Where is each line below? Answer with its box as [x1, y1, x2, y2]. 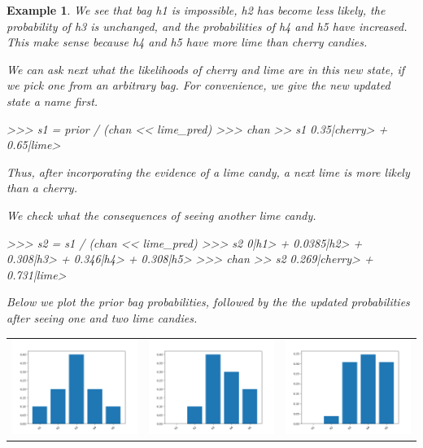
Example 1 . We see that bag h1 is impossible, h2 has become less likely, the [7, 2, 386, 18]
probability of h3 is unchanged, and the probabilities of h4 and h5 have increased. [7, 17, 408, 34]
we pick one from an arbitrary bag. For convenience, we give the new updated [7, 77, 390, 94]
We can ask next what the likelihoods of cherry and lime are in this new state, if [7, 60, 405, 77]
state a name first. [7, 92, 98, 109]
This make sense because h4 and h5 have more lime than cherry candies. [7, 33, 368, 51]
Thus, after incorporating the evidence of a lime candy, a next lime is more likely [7, 163, 410, 180]
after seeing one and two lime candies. [7, 309, 198, 326]
